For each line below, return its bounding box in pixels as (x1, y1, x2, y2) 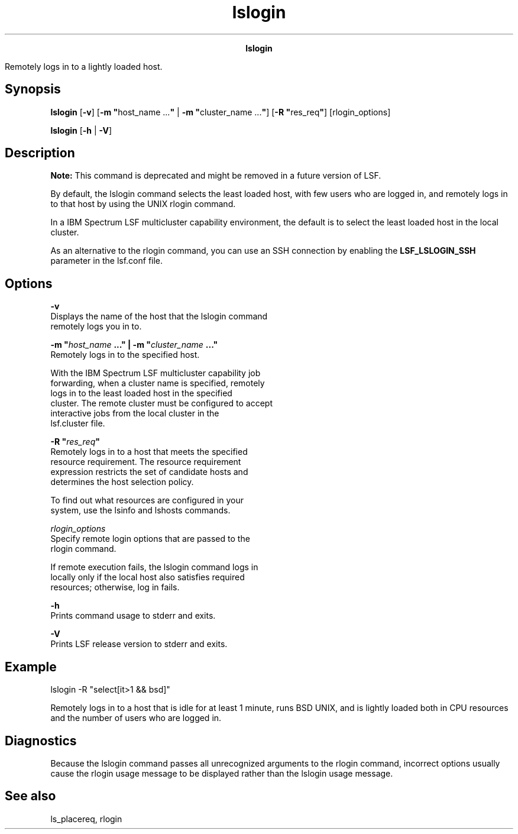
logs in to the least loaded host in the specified (50, 388, 232, 399)
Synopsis (5, 82, 61, 97)
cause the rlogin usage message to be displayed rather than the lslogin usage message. (50, 768, 393, 778)
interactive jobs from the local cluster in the (50, 408, 219, 419)
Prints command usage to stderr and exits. (50, 610, 216, 621)
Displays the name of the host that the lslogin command (50, 311, 268, 322)
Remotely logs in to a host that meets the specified (50, 447, 248, 457)
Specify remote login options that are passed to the (50, 534, 250, 544)
